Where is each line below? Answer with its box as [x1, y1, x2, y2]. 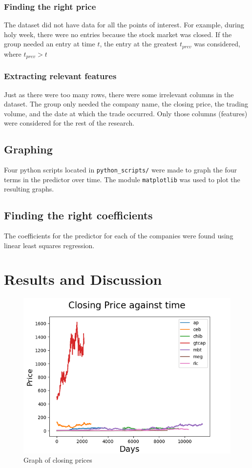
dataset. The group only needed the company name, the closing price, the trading [4, 99, 248, 109]
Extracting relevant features [4, 70, 117, 82]
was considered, [194, 39, 240, 49]
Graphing [4, 142, 53, 157]
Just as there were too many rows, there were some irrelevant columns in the [4, 89, 234, 99]
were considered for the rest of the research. [4, 118, 135, 128]
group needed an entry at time [4, 39, 95, 49]
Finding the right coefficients [4, 208, 153, 223]
